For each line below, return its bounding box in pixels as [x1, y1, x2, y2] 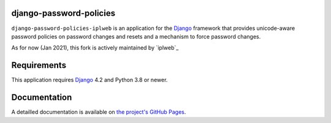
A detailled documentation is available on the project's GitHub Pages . [11, 108, 186, 116]
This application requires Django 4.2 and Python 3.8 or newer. [11, 76, 168, 84]
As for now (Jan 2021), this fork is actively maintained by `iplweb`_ [11, 44, 179, 51]
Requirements [11, 60, 67, 70]
